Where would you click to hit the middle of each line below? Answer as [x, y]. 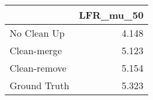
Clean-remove [38, 68]
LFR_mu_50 [111, 15]
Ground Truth [40, 85]
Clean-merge [36, 50]
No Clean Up [37, 33]
